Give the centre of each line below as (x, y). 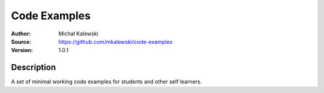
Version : (22, 50)
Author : (21, 34)
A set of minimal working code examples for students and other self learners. (106, 82)
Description (34, 67)
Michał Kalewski (78, 34)
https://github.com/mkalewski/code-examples (115, 41)
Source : (21, 41)
